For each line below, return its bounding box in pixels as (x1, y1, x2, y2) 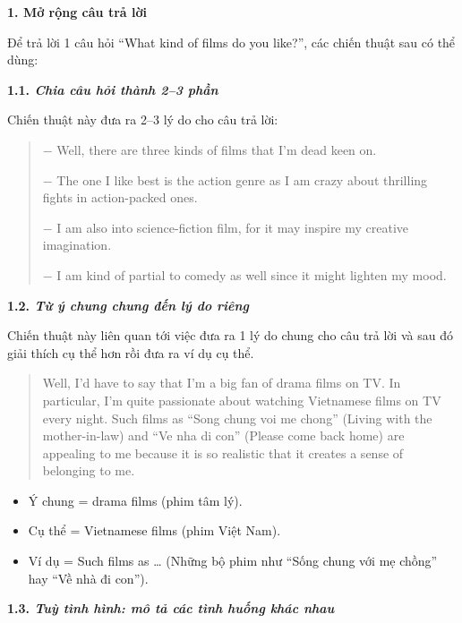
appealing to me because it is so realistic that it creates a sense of (42, 443, 404, 462)
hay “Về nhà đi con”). (28, 568, 149, 587)
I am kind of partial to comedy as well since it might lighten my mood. (56, 265, 447, 284)
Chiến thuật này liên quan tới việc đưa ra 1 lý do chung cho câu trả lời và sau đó (7, 326, 453, 345)
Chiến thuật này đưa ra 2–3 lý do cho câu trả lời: (7, 110, 278, 129)
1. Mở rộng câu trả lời (7, 3, 147, 21)
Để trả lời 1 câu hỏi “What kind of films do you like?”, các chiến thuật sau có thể (7, 32, 456, 51)
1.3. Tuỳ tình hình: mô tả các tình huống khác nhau (7, 599, 335, 618)
